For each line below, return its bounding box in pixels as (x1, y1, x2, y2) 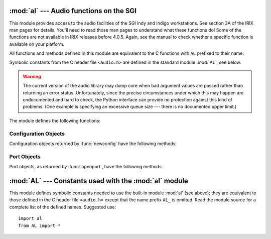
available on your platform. (9, 41, 65, 47)
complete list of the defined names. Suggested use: (9, 204, 116, 210)
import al (18, 216, 42, 221)
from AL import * (18, 222, 61, 228)
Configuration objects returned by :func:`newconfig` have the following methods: (9, 141, 177, 147)
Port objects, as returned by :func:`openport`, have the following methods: (9, 164, 163, 170)
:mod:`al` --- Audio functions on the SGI (9, 7, 137, 15)
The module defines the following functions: (9, 117, 100, 124)
